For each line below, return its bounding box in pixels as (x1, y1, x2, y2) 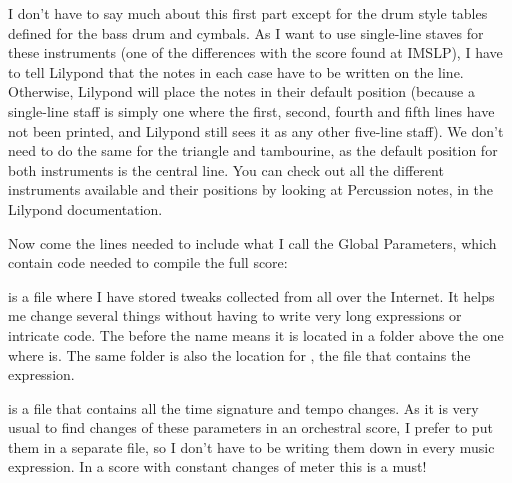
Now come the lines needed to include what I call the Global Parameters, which (8, 232, 497, 253)
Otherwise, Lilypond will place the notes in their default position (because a (8, 81, 475, 102)
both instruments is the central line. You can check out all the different (8, 159, 444, 180)
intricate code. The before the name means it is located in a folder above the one (8, 324, 504, 345)
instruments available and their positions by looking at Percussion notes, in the (8, 179, 494, 200)
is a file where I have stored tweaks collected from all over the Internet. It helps (8, 285, 495, 306)
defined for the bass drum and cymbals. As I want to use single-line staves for (8, 22, 484, 43)
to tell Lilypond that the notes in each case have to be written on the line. (8, 61, 464, 82)
